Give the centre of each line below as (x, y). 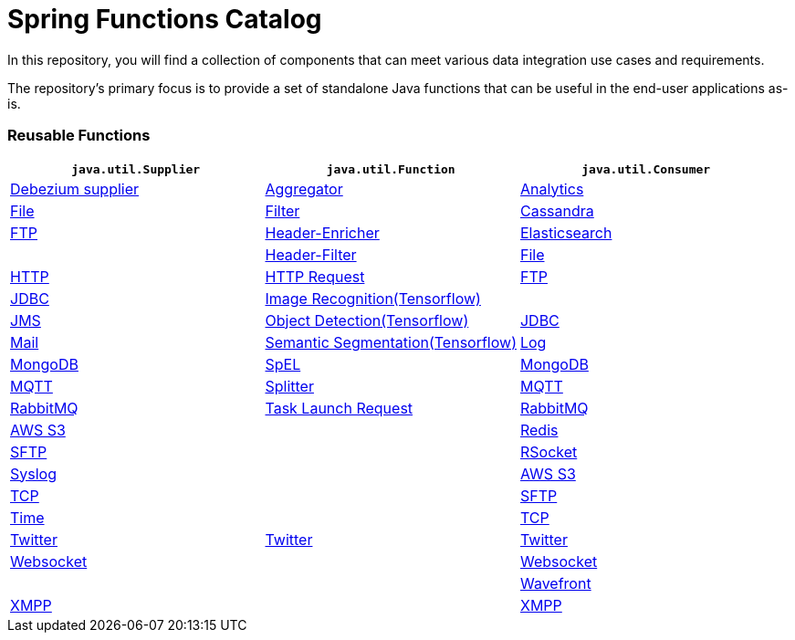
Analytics (552, 189)
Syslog (33, 473)
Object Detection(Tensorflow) (367, 320)
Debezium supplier (75, 189)
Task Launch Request (339, 408)
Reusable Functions (79, 136)
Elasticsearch (566, 232)
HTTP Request (315, 276)
